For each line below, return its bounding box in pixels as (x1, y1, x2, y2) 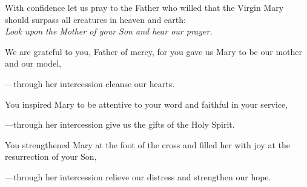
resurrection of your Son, (5, 150, 97, 163)
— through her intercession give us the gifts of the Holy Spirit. (5, 118, 235, 131)
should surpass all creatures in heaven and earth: (5, 13, 186, 25)
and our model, (5, 57, 62, 70)
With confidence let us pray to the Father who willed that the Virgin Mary (5, 1, 284, 13)
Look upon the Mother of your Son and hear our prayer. (5, 25, 213, 38)
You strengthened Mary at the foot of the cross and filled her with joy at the (5, 138, 290, 151)
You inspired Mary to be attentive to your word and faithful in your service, (5, 97, 288, 110)
